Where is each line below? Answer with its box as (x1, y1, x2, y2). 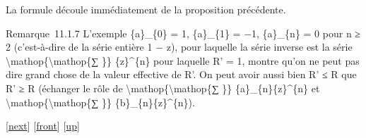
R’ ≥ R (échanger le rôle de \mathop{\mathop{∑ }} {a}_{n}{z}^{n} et (6, 80, 320, 95)
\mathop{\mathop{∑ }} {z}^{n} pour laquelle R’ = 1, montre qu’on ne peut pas (6, 53, 360, 68)
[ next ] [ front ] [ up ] (6, 118, 80, 133)
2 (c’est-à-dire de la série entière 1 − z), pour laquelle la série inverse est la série (6, 39, 353, 54)
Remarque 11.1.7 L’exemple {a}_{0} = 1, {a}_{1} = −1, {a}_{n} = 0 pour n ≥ (6, 25, 361, 40)
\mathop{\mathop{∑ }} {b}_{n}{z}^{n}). (6, 94, 195, 109)
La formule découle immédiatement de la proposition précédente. (6, 2, 286, 16)
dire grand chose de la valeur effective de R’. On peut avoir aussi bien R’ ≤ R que (6, 67, 357, 82)
